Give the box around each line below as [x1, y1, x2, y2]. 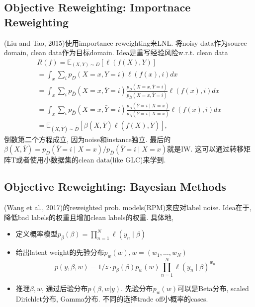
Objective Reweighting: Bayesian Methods [4, 179, 226, 194]
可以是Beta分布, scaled [177, 283, 249, 293]
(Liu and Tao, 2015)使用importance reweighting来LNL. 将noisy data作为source [4, 37, 247, 48]
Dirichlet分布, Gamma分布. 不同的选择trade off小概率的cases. [15, 293, 208, 304]
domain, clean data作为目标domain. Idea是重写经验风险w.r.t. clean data [4, 47, 228, 58]
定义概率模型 [15, 229, 58, 239]
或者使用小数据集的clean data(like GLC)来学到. [16, 154, 166, 165]
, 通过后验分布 [42, 283, 88, 293]
